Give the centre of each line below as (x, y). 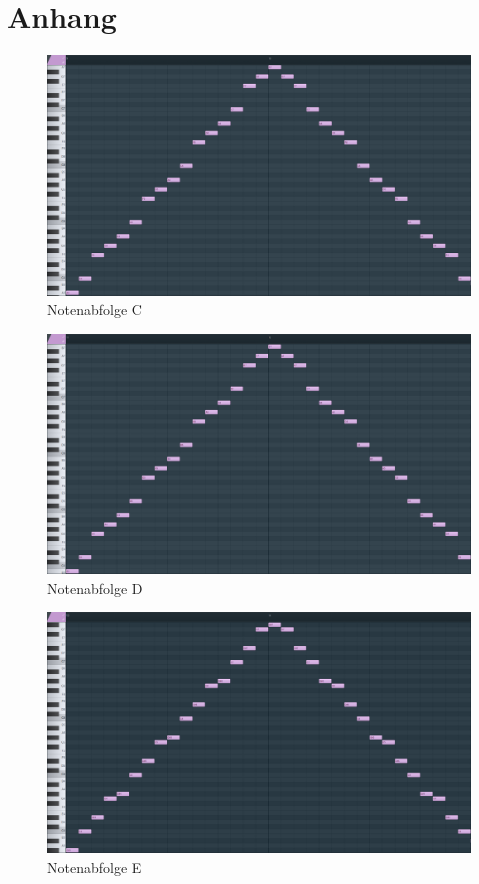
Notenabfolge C (94, 309)
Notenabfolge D (95, 587)
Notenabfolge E (94, 866)
